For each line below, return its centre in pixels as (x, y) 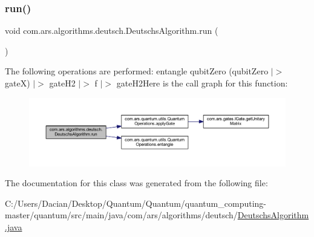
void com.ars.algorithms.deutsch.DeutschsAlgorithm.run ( (112, 31)
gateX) (18, 83)
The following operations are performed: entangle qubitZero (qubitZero (137, 71)
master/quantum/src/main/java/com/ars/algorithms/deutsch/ (121, 215)
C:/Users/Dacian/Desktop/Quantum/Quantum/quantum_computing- (136, 203)
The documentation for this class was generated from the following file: (136, 183)
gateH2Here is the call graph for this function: (202, 83)
